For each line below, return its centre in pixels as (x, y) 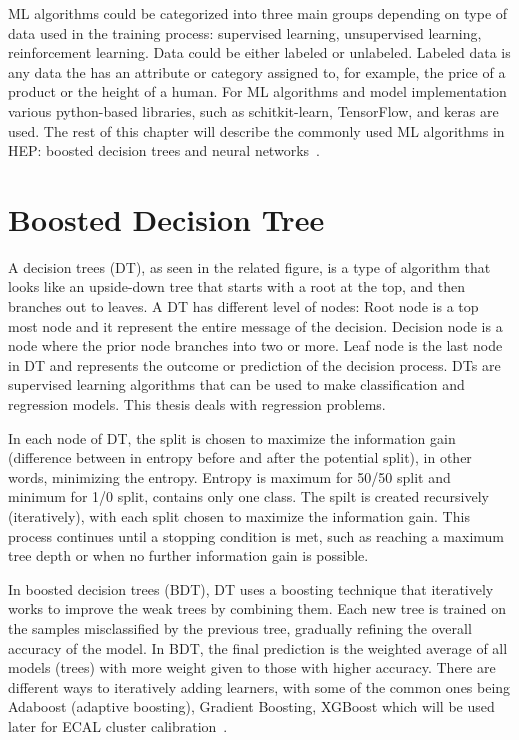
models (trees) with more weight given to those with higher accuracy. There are (252, 667)
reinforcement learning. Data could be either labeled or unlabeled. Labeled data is (259, 52)
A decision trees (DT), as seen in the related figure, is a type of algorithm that (249, 266)
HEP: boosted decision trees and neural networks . (164, 150)
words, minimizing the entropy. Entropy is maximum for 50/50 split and (229, 476)
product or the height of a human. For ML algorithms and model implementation (257, 91)
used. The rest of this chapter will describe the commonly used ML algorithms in (256, 130)
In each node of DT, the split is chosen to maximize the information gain (232, 437)
